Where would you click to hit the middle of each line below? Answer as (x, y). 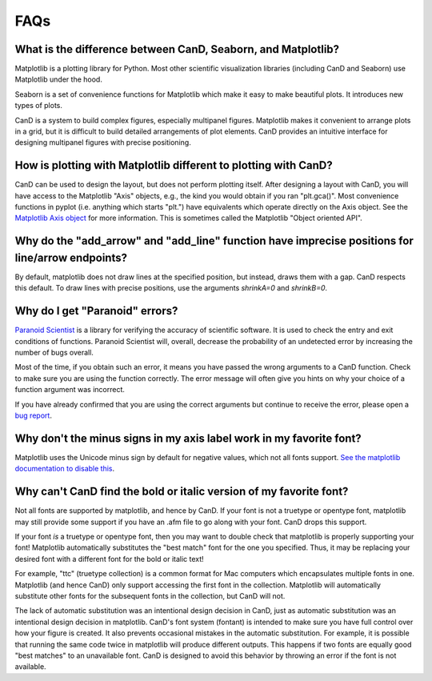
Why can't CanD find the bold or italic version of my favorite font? (182, 492)
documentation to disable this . (65, 469)
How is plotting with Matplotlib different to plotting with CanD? (174, 165)
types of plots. (39, 106)
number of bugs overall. (54, 353)
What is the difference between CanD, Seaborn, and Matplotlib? (177, 49)
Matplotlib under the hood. (59, 79)
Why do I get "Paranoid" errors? (96, 311)
